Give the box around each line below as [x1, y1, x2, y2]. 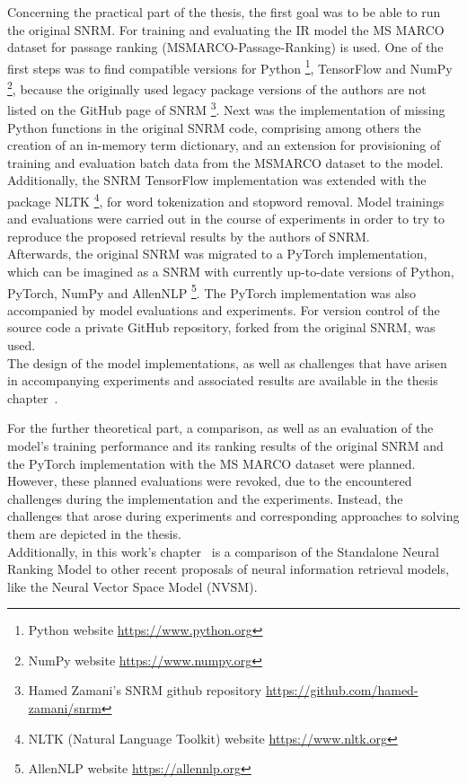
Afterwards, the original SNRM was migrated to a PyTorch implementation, [7, 244, 427, 263]
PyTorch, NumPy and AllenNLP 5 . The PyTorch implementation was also [7, 280, 417, 302]
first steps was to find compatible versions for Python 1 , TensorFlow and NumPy [7, 56, 453, 77]
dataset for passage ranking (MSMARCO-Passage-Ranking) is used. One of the [7, 38, 444, 57]
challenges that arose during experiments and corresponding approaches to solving [7, 507, 460, 525]
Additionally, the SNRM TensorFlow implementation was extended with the [7, 171, 427, 189]
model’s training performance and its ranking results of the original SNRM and [7, 436, 444, 454]
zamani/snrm [28, 699, 101, 718]
